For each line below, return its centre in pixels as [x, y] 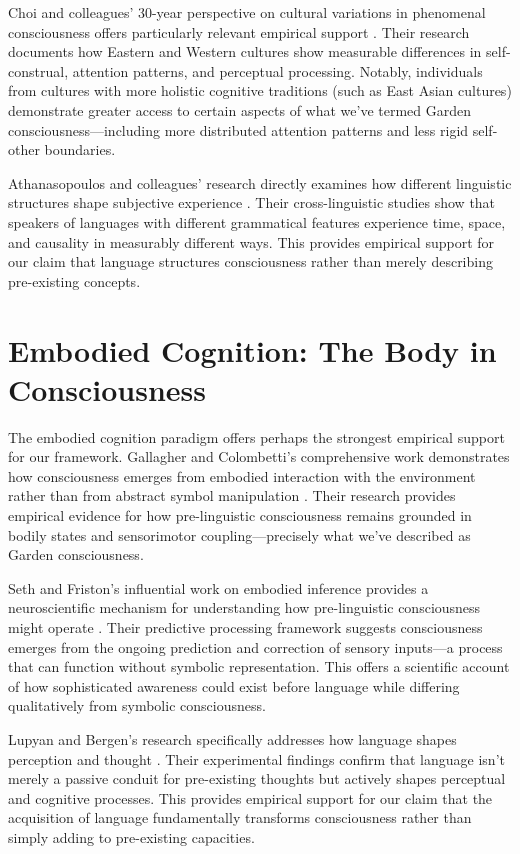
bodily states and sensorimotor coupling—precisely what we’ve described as [239, 534]
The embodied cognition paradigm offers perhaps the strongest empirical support [256, 436]
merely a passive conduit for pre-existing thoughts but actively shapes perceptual [257, 778]
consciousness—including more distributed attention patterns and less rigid [238, 129]
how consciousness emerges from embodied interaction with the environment [242, 475]
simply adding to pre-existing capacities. [131, 836]
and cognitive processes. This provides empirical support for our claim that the [250, 797]
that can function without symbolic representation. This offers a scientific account [259, 666]
